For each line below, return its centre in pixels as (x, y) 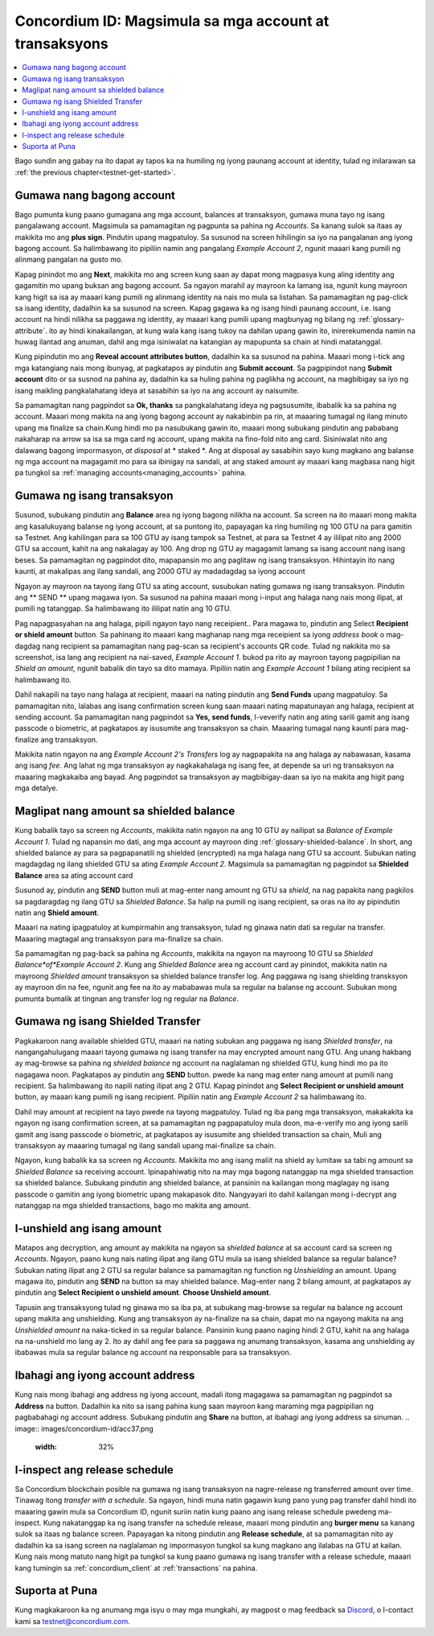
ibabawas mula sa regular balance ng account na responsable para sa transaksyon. (153, 1353)
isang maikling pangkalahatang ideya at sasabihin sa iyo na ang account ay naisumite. (157, 390)
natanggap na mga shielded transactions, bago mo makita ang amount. (133, 1205)
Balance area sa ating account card (74, 875)
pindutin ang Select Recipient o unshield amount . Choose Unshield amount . (143, 1292)
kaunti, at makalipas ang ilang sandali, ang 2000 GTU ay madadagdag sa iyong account (160, 571)
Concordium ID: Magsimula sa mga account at (172, 21)
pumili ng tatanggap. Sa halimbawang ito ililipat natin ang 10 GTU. (123, 608)
